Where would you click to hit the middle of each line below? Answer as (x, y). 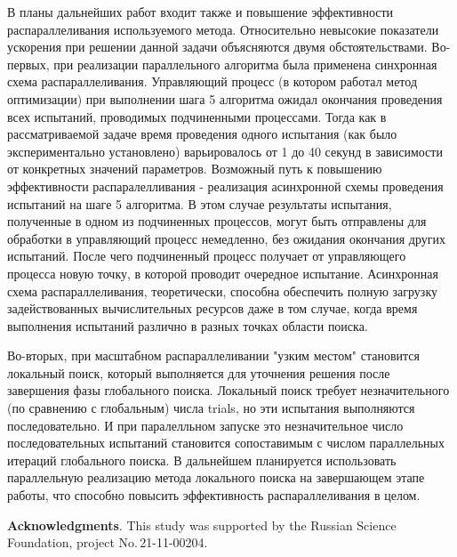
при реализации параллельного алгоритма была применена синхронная (245, 64)
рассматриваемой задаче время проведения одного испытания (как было (202, 134)
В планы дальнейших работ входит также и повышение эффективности (200, 12)
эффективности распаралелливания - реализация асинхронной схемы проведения (225, 186)
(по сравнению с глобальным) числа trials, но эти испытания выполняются (211, 408)
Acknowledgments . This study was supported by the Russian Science (202, 525)
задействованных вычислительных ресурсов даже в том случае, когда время (212, 308)
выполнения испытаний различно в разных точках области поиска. (188, 325)
